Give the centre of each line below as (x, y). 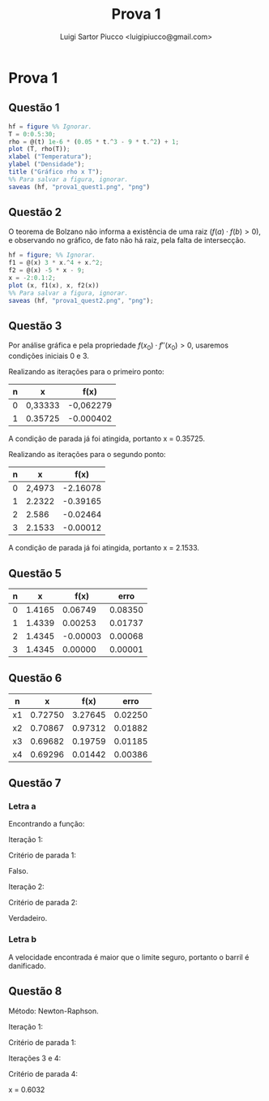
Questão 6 (35, 678)
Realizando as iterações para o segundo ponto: (87, 455)
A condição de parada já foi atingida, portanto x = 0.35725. (107, 438)
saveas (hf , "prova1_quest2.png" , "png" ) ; (81, 300)
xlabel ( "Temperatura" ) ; (50, 157)
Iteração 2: (26, 887)
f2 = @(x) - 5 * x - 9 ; (47, 270)
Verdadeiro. (28, 918)
